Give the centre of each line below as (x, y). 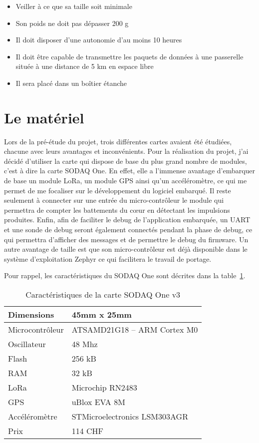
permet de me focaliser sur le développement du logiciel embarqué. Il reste (118, 190)
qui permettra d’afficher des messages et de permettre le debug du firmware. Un (126, 239)
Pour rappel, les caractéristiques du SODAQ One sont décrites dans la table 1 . (125, 275)
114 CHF (88, 431)
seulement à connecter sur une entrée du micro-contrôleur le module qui (114, 200)
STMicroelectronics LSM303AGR (130, 416)
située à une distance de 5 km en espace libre (85, 66)
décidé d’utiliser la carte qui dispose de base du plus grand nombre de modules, (126, 161)
